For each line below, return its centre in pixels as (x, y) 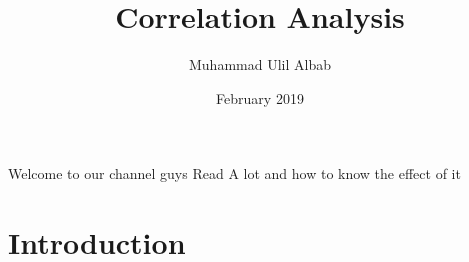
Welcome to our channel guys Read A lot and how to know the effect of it (234, 173)
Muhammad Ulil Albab (260, 64)
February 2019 (260, 97)
